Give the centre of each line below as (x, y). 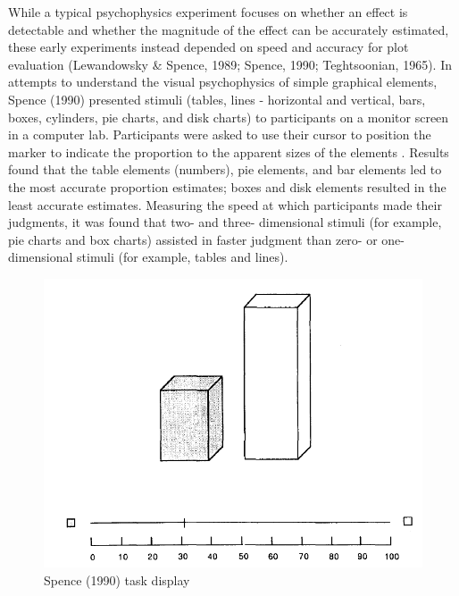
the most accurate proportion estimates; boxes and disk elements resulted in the (227, 186)
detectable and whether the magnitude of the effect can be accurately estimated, (229, 29)
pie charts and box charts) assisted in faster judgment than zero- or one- (206, 239)
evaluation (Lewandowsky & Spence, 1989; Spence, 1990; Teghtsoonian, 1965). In (230, 64)
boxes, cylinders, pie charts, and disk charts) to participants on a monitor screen (229, 117)
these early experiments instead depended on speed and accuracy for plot (209, 47)
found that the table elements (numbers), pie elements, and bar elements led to (225, 169)
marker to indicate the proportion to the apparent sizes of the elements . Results (229, 151)
